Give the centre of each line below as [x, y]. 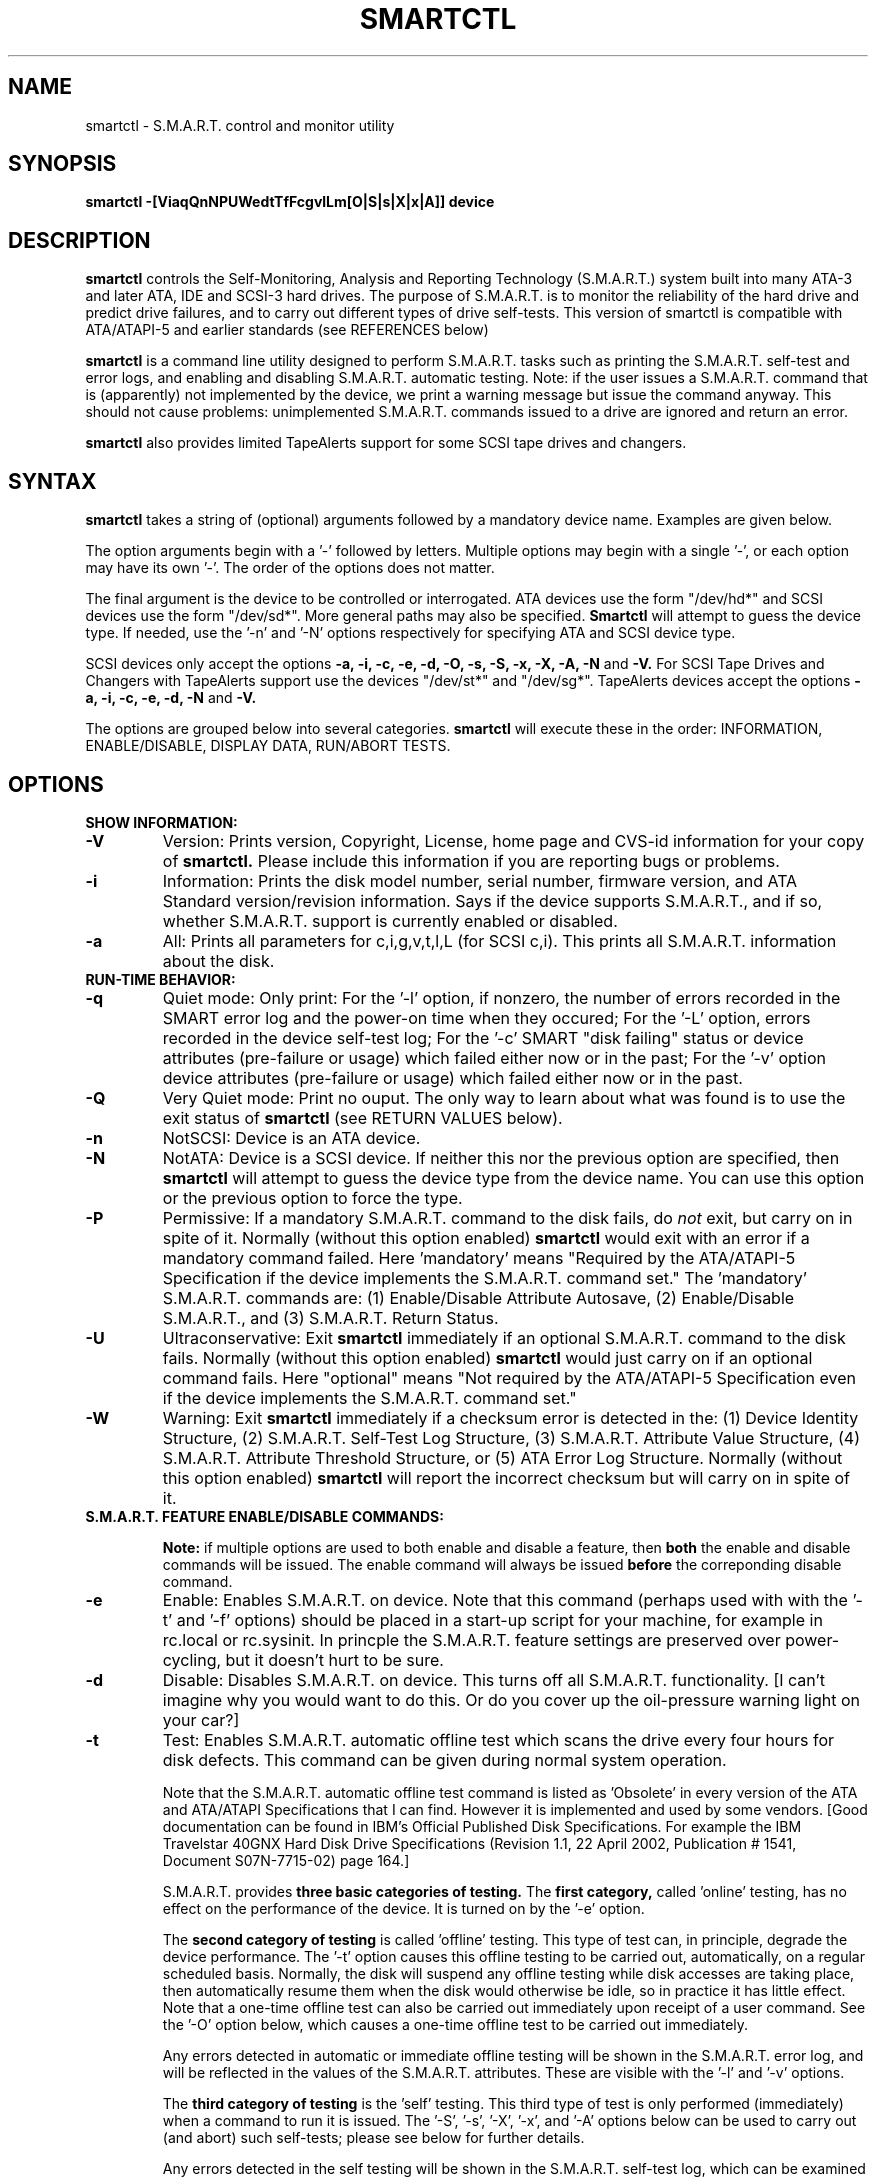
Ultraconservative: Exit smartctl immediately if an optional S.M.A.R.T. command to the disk [504, 1337]
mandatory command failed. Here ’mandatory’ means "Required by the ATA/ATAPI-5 [479, 1257]
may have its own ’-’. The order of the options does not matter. [290, 568]
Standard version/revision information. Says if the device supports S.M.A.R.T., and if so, [492, 900]
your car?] [201, 1719]
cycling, [192, 1659]
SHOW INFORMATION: [161, 822]
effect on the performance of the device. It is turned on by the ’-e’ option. [403, 1908]
